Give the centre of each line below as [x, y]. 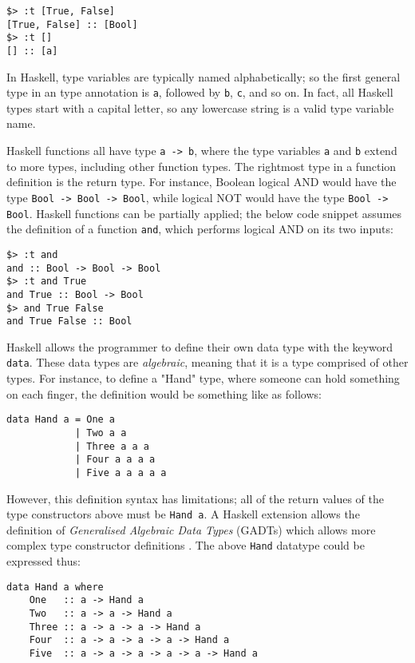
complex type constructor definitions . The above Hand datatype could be [186, 545]
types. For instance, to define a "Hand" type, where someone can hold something [203, 378]
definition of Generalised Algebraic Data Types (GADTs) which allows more [191, 529]
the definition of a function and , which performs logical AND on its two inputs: [200, 229]
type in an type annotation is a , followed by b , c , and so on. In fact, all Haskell [200, 92]
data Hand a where [55, 587]
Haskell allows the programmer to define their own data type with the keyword [200, 346]
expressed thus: [43, 561]
